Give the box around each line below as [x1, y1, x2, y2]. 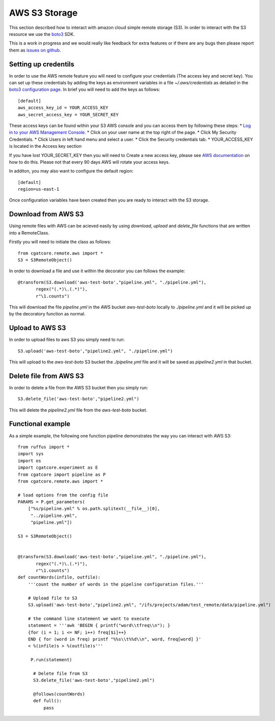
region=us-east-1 [18, 186, 59, 192]
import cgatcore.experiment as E [18, 465, 98, 470]
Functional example [9, 420, 71, 428]
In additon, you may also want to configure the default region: [9, 168, 134, 174]
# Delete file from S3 [33, 670, 88, 676]
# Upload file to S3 [27, 595, 77, 601]
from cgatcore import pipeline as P [18, 471, 106, 477]
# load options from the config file [18, 492, 109, 498]
